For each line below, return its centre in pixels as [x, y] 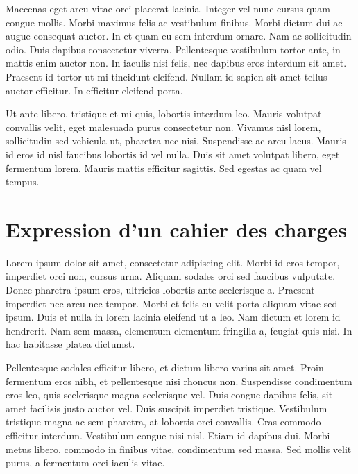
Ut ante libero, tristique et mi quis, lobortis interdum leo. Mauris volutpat [164, 113]
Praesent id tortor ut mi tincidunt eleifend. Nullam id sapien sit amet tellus [167, 76]
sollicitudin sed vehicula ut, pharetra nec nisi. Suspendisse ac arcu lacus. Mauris [176, 141]
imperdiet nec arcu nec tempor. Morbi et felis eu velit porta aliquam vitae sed [172, 303]
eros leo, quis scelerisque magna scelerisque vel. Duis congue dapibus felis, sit [169, 395]
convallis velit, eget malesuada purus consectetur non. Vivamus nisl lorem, [163, 127]
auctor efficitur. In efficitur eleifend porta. [94, 90]
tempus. [23, 181]
